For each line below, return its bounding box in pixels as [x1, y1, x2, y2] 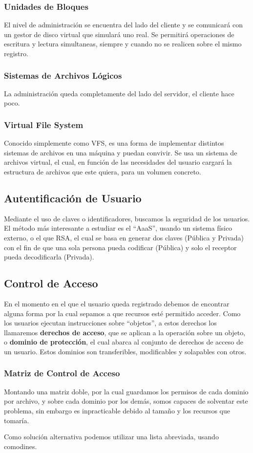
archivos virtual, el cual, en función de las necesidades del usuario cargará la [4, 157, 232, 167]
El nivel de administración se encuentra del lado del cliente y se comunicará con [4, 20, 243, 30]
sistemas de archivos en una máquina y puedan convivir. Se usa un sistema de [4, 147, 237, 157]
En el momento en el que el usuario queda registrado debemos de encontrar [4, 298, 230, 308]
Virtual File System [4, 118, 84, 130]
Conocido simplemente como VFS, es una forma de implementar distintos [4, 138, 224, 148]
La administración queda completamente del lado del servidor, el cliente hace [4, 88, 234, 98]
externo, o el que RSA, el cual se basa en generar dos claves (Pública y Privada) [4, 232, 244, 242]
